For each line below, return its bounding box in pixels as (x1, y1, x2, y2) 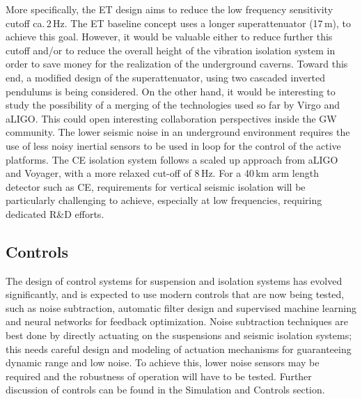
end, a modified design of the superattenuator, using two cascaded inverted (6, 70, 325, 84)
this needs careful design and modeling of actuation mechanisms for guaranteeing (6, 341, 352, 356)
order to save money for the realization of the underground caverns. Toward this (6, 56, 348, 71)
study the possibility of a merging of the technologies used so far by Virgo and (6, 97, 340, 112)
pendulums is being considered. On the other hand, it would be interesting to (6, 84, 336, 98)
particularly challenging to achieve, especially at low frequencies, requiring (6, 193, 322, 208)
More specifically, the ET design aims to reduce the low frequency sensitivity (6, 2, 333, 16)
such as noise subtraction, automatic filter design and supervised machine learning (6, 300, 356, 315)
